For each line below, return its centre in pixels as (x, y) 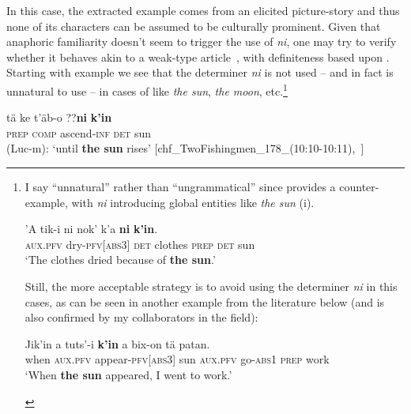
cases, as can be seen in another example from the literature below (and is (205, 301)
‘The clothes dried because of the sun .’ (120, 260)
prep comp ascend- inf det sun (79, 132)
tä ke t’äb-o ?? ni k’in (59, 117)
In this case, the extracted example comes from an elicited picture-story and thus (203, 10)
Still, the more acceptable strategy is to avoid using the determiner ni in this (211, 286)
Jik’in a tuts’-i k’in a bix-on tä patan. (117, 343)
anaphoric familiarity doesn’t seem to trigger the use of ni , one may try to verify (202, 41)
